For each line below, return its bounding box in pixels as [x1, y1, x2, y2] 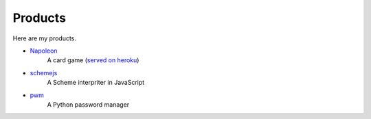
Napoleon [30, 47, 58, 55]
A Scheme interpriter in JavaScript [47, 79, 145, 87]
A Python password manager [47, 100, 130, 109]
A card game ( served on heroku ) [47, 56, 139, 64]
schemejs [30, 68, 58, 77]
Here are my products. [12, 34, 77, 42]
